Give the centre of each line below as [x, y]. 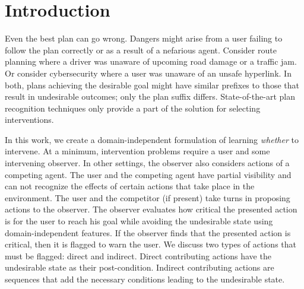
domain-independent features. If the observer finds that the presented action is [148, 232]
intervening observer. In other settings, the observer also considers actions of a [147, 163]
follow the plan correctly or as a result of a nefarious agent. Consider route [141, 50]
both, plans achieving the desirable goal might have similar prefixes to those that [152, 85]
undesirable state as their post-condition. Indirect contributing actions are [140, 267]
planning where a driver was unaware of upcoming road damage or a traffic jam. [151, 61]
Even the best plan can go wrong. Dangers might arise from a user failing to [144, 38]
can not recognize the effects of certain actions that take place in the [130, 186]
